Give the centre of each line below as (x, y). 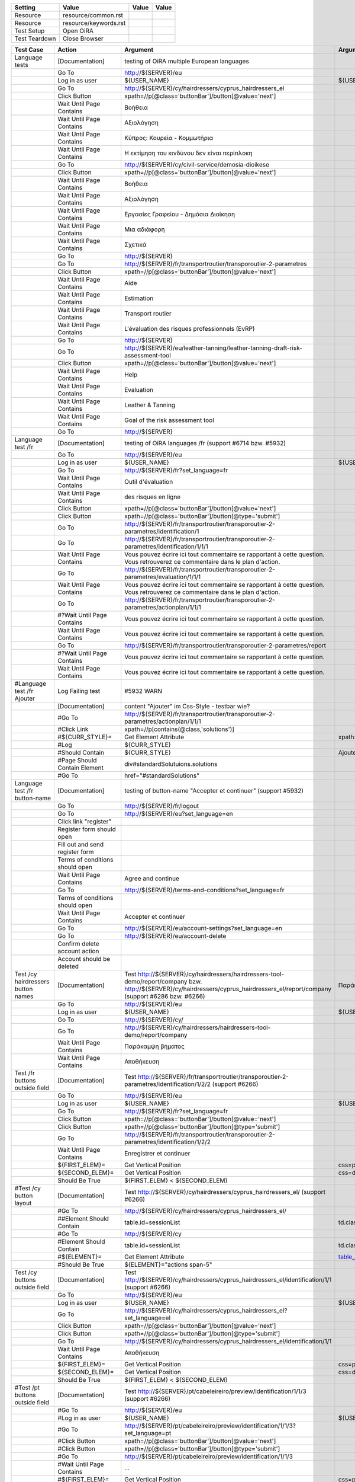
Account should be (84, 959)
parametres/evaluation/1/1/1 (163, 577)
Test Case (29, 49)
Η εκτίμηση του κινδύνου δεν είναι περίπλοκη (188, 153)
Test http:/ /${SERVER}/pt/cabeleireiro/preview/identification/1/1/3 (216, 1391)
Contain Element (80, 768)
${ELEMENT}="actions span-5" (168, 1264)
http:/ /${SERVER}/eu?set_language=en (179, 814)
